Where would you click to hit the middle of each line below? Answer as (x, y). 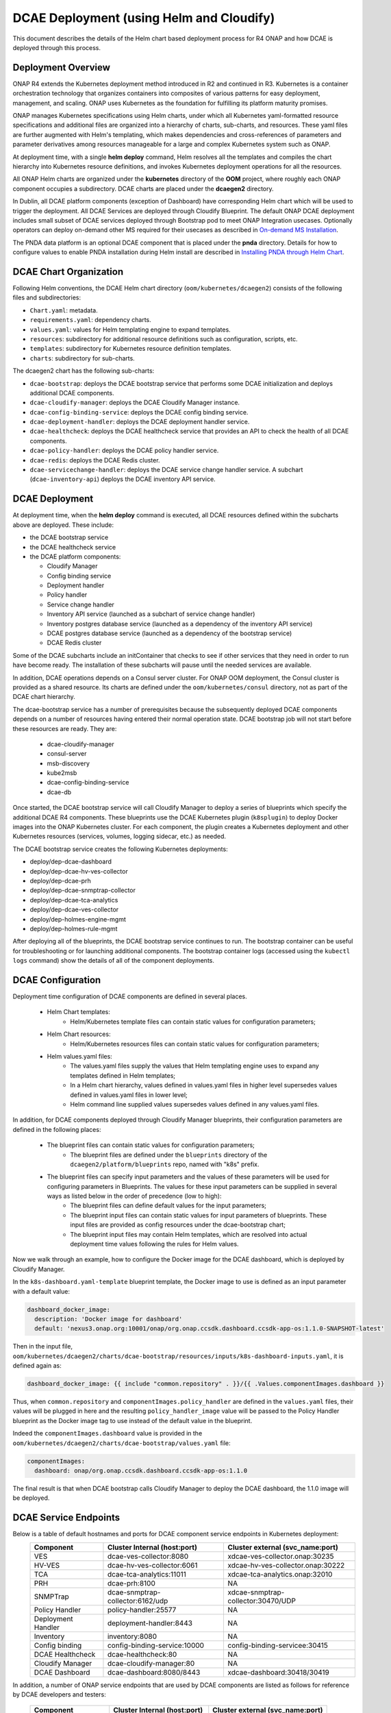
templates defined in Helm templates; (123, 1075)
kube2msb (62, 773)
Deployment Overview (62, 67)
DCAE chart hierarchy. (44, 697)
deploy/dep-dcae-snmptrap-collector (83, 890)
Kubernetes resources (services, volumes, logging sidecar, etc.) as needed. (119, 837)
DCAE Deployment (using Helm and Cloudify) (144, 18)
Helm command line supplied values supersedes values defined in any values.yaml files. (195, 1104)
